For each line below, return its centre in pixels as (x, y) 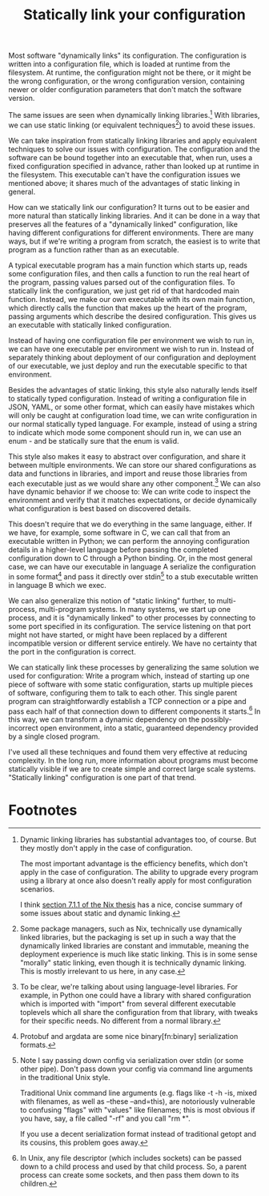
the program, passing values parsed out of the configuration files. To (122, 282)
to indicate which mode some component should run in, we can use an (125, 432)
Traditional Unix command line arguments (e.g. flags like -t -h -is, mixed (139, 1093)
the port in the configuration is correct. (72, 651)
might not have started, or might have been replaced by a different (118, 634)
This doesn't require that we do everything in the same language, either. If (130, 524)
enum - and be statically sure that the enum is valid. (94, 441)
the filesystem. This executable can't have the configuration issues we (124, 175)
